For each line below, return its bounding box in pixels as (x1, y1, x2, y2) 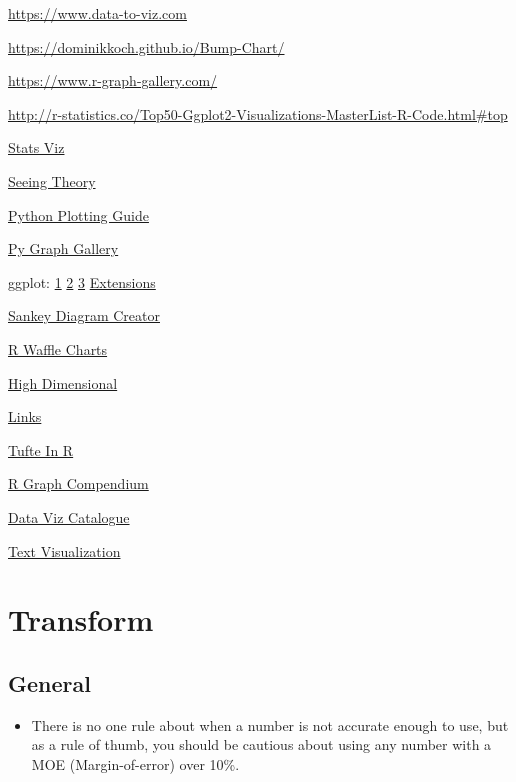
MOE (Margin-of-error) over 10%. (31, 753, 240, 774)
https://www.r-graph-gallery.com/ (8, 70, 218, 91)
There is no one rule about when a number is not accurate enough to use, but (31, 714, 509, 735)
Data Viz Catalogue (8, 506, 130, 527)
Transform (8, 599, 154, 640)
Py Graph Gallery (8, 238, 119, 259)
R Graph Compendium (8, 473, 149, 494)
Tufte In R (8, 439, 74, 460)
